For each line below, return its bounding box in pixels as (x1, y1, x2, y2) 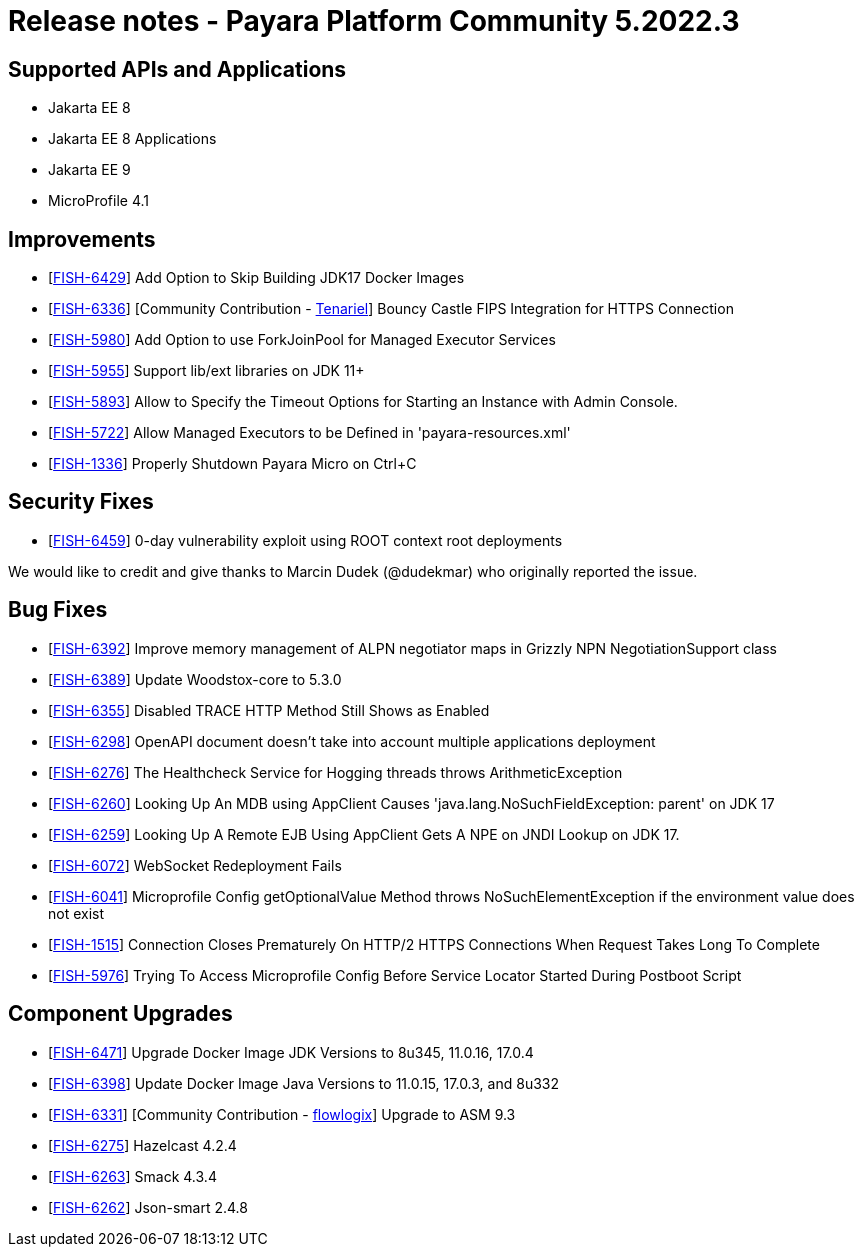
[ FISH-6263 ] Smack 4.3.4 (48, 1167, 217, 1185)
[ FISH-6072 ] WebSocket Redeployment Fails (48, 856, 342, 874)
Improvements (8, 226, 156, 252)
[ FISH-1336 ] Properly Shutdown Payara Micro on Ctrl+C (48, 455, 417, 473)
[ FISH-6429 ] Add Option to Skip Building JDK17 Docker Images (48, 269, 465, 287)
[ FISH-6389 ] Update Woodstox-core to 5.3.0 (48, 670, 342, 688)
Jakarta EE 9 (48, 161, 131, 179)
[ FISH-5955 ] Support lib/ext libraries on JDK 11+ (48, 362, 365, 380)
